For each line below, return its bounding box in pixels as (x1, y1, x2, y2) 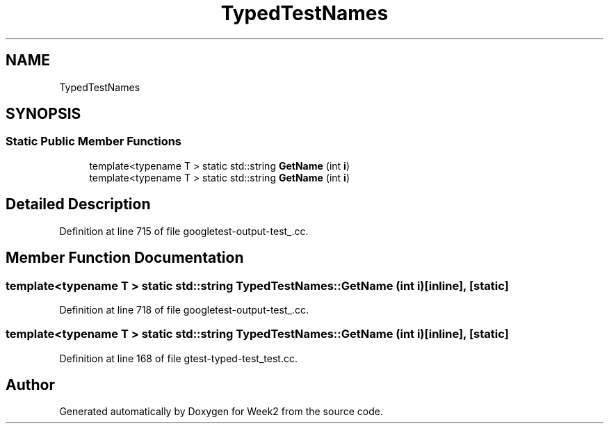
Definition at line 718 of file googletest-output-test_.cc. (59, 303, 309, 316)
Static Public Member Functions (6, 134, 182, 149)
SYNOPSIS (6, 105, 81, 123)
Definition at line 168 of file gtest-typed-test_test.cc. (59, 352, 298, 364)
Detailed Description (6, 195, 151, 213)
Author (6, 376, 55, 394)
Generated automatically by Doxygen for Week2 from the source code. (59, 405, 383, 418)
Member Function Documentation (6, 249, 244, 267)
